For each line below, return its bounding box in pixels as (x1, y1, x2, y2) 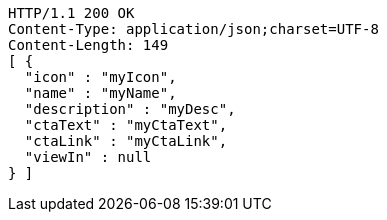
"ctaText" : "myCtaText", (24, 117, 228, 133)
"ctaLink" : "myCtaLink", (24, 133, 228, 149)
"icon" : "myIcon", (24, 69, 177, 85)
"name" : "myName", (24, 85, 177, 101)
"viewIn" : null (24, 149, 152, 165)
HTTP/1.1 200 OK (8, 5, 135, 21)
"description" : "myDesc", (24, 101, 236, 117)
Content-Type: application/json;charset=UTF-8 (8, 21, 379, 37)
